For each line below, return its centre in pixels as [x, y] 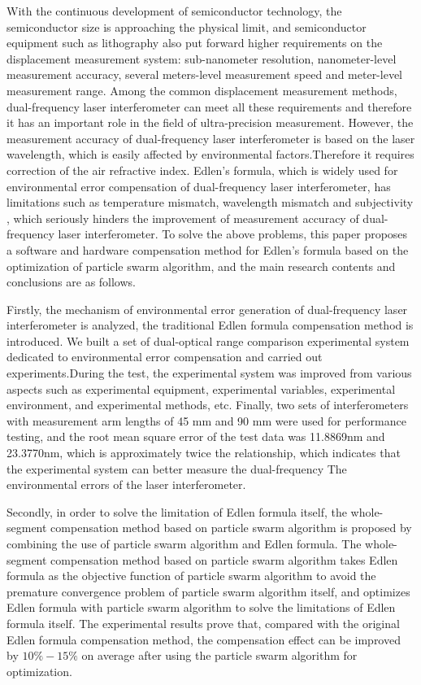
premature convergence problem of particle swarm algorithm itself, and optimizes [208, 591]
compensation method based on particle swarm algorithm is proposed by [231, 528]
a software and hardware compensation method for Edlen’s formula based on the [208, 249]
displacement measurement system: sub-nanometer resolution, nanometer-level [202, 58]
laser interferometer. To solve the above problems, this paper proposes [233, 234]
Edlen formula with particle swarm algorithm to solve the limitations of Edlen [201, 607]
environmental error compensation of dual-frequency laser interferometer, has [199, 186]
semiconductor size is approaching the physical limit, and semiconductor [187, 26]
